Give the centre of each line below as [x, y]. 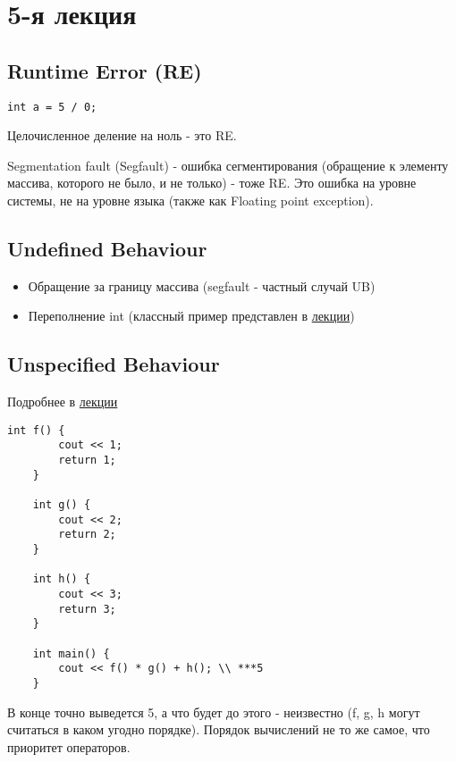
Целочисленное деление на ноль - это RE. [122, 135]
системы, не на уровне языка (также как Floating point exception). [190, 201]
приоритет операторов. [69, 746]
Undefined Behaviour [107, 248]
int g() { [62, 505]
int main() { [71, 653]
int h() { [62, 579]
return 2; [87, 535]
